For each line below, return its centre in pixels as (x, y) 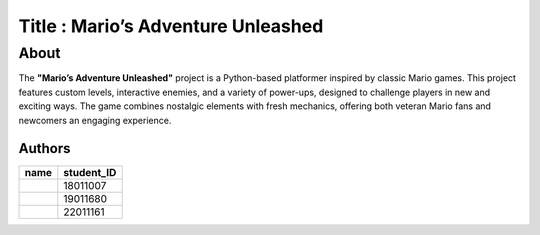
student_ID (90, 173)
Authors (44, 148)
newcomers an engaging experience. (95, 120)
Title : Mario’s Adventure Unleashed (171, 26)
